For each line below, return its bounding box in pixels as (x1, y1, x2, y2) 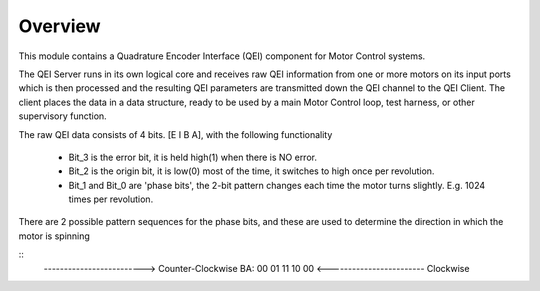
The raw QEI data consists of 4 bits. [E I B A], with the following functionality (18, 128, 333, 140)
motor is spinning (18, 230, 90, 242)
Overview (18, 15, 101, 37)
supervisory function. (18, 110, 107, 122)
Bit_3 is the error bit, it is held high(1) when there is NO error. (68, 151, 317, 163)
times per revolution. (68, 193, 154, 205)
